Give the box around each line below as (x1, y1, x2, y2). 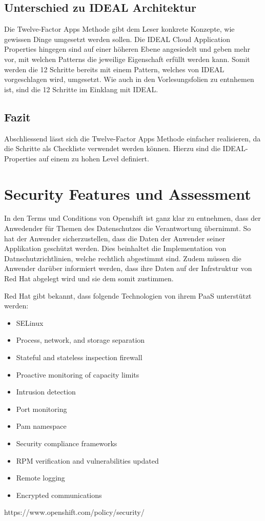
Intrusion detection (16, 386, 76, 397)
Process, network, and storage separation (16, 335, 145, 345)
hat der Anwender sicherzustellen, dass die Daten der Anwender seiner (4, 233, 225, 243)
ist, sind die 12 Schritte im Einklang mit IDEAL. (4, 84, 158, 94)
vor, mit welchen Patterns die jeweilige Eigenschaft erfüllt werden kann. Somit (4, 53, 250, 64)
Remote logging (16, 472, 65, 483)
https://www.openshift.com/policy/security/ (4, 507, 145, 517)
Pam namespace (16, 421, 67, 431)
